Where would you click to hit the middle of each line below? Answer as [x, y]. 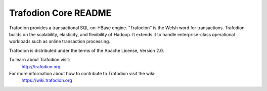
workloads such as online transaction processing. [60, 42]
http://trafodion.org [41, 66]
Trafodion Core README [60, 13]
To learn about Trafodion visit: [40, 60]
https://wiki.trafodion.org [47, 80]
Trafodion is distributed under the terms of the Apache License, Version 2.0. [87, 50]
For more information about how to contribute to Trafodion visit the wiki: [82, 73]
